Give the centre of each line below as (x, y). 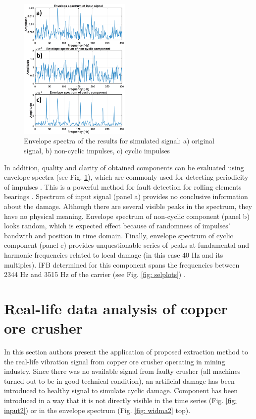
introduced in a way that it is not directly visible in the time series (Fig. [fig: (121, 400)
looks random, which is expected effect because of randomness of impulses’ (117, 226)
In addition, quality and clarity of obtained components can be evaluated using (124, 167)
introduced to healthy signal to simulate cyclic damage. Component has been (121, 390)
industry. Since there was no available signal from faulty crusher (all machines (122, 371)
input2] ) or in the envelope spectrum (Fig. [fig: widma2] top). (97, 410)
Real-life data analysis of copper (116, 308)
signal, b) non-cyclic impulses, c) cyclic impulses (97, 150)
